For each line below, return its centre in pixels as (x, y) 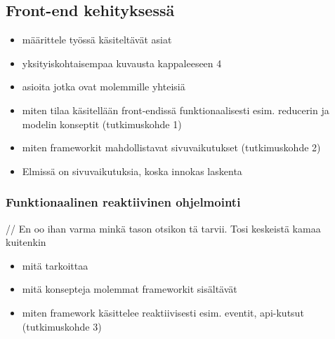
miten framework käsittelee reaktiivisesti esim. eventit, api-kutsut (163, 312)
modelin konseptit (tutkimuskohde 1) (102, 124)
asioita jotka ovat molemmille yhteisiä (104, 87)
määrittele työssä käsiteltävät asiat (97, 40)
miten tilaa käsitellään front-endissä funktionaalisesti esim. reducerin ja (176, 110)
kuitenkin (26, 242)
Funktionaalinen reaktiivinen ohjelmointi (123, 202)
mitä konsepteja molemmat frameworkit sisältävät (130, 289)
